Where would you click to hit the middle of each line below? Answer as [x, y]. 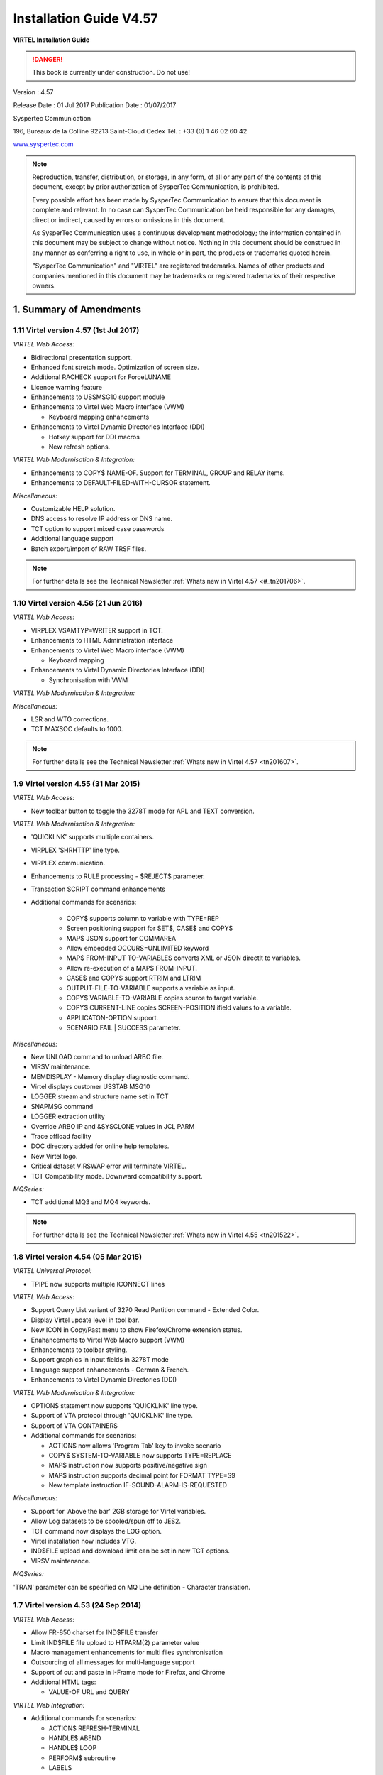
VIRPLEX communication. [68, 863]
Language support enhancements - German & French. [110, 1370]
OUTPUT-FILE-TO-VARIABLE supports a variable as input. [151, 988]
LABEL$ [60, 1768]
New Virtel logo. [54, 1156]
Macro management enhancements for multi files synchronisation [127, 1652]
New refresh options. [79, 447]
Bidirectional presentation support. [82, 357]
